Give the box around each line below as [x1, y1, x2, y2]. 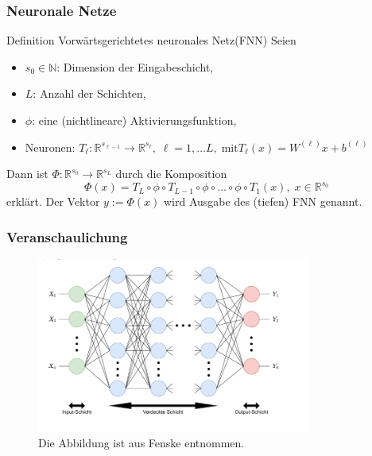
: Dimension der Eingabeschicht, [56, 58, 214, 75]
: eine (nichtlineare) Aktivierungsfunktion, [32, 112, 237, 128]
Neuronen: [25, 138, 76, 155]
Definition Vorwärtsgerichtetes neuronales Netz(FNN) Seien [6, 32, 296, 48]
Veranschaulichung [6, 226, 128, 246]
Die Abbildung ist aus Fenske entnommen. [38, 435, 245, 451]
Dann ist [6, 165, 48, 182]
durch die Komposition [115, 165, 227, 182]
